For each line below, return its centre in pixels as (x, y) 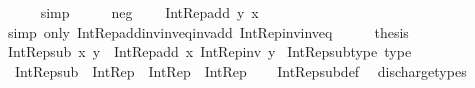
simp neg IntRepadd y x (149, 12)
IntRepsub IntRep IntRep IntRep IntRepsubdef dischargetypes (240, 70)
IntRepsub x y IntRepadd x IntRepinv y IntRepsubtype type (209, 51)
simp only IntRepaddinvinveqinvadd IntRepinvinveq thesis (208, 31)
